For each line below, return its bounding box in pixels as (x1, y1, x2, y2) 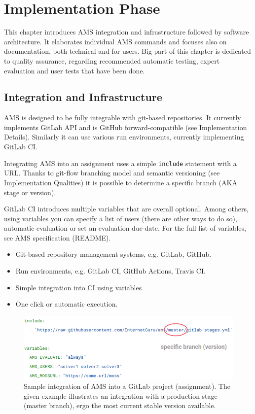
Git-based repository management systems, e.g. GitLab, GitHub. (15, 249, 212, 259)
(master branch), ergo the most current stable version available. (24, 400, 216, 411)
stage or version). (4, 187, 56, 197)
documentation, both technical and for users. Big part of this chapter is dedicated (4, 46, 251, 56)
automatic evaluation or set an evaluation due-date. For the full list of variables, (4, 223, 246, 233)
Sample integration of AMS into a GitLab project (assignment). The (24, 381, 230, 391)
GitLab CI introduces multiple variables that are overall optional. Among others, (4, 204, 249, 214)
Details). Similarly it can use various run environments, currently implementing (4, 132, 244, 142)
